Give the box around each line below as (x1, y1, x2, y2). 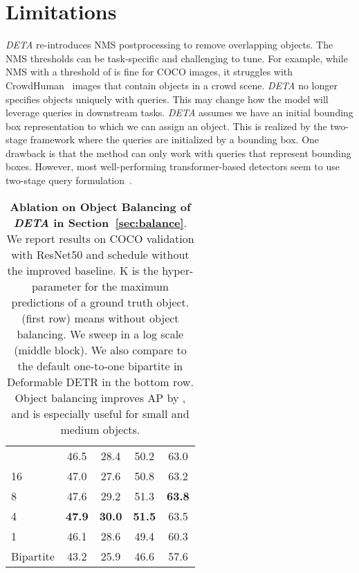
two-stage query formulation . (6, 173, 132, 188)
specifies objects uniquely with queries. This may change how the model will (6, 91, 329, 106)
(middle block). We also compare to (14, 341, 187, 358)
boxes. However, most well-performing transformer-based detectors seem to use (6, 159, 340, 174)
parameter (31, 278, 82, 294)
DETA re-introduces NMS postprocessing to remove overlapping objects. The (6, 37, 333, 52)
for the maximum (84, 278, 169, 294)
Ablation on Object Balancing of (10, 198, 191, 215)
